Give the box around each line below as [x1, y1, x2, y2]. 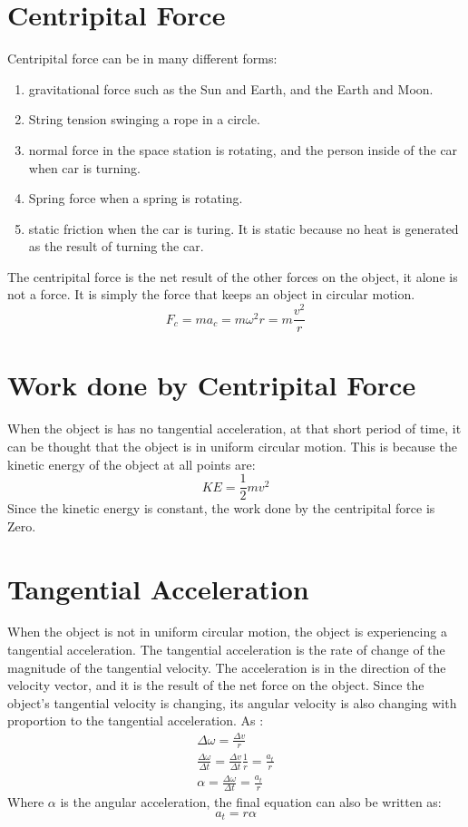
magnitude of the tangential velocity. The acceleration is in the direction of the [7, 657, 446, 676]
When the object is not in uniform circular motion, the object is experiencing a [7, 622, 447, 641]
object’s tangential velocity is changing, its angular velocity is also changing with [7, 693, 457, 712]
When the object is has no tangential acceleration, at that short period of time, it [7, 419, 462, 438]
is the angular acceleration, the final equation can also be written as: [60, 793, 442, 812]
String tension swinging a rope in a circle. [28, 110, 260, 129]
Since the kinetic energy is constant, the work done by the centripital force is [7, 499, 435, 518]
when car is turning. [28, 158, 141, 177]
